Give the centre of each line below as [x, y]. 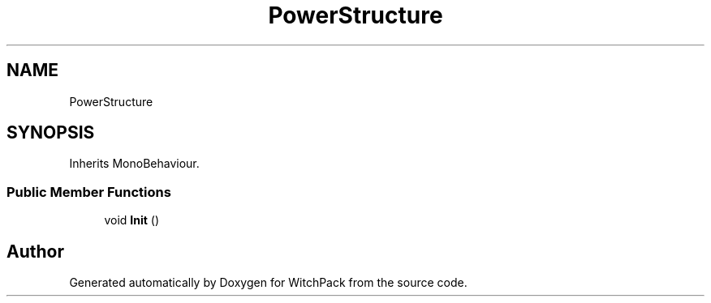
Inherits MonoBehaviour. [134, 164]
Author [35, 251]
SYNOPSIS [51, 133]
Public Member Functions [89, 192]
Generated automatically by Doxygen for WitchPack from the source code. [268, 283]
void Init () [132, 220]
